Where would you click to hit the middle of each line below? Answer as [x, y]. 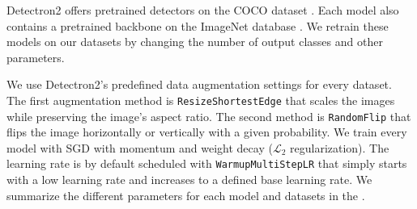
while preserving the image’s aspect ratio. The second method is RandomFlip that [209, 116]
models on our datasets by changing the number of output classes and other [195, 42]
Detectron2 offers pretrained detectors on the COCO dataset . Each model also [203, 10]
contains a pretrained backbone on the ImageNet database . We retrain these [198, 25]
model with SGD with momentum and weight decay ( [140, 147]
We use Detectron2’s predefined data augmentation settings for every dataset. [199, 84]
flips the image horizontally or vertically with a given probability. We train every [207, 132]
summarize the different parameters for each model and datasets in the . [186, 195]
